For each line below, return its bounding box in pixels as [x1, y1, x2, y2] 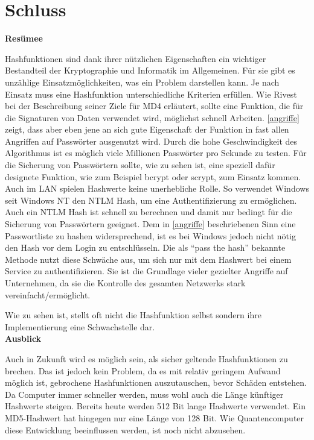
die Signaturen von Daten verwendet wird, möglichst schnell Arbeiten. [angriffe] [5, 111, 300, 124]
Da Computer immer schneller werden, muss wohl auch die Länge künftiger [5, 388, 284, 400]
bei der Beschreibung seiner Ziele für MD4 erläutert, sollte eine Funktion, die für [5, 99, 304, 112]
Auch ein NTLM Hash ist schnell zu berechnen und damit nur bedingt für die [5, 206, 292, 218]
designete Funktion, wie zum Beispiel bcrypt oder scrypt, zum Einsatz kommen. [5, 170, 301, 183]
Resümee [5, 32, 43, 45]
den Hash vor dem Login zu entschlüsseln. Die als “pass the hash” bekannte [5, 241, 286, 254]
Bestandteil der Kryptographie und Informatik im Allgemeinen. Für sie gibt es [5, 64, 295, 77]
